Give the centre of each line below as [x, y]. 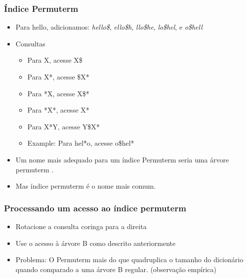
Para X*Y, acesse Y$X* [63, 126]
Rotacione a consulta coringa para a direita [81, 226]
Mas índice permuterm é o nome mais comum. [86, 186]
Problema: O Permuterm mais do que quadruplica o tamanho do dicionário [129, 259]
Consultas [30, 43]
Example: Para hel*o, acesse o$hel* [81, 143]
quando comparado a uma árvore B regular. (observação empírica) [116, 269]
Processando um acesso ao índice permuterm [95, 208]
